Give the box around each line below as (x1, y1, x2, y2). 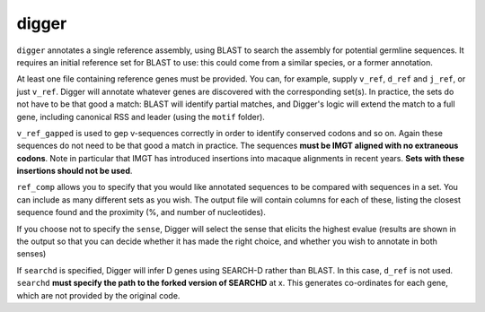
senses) (16, 248, 47, 259)
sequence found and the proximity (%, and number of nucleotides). (16, 207, 267, 218)
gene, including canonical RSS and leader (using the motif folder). (16, 111, 265, 122)
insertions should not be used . (16, 166, 133, 177)
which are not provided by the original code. (16, 290, 181, 300)
